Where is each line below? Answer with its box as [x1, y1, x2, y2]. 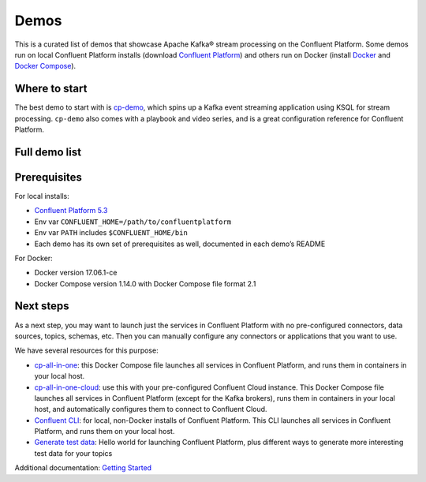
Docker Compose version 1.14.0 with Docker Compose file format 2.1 [34, 278, 256, 288]
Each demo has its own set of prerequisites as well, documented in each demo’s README [34, 239, 326, 248]
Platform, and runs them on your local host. [34, 427, 175, 436]
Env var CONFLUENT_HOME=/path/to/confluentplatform [34, 217, 232, 226]
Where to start [14, 82, 88, 95]
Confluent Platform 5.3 [34, 206, 108, 215]
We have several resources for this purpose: [14, 346, 159, 355]
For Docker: [14, 253, 53, 263]
